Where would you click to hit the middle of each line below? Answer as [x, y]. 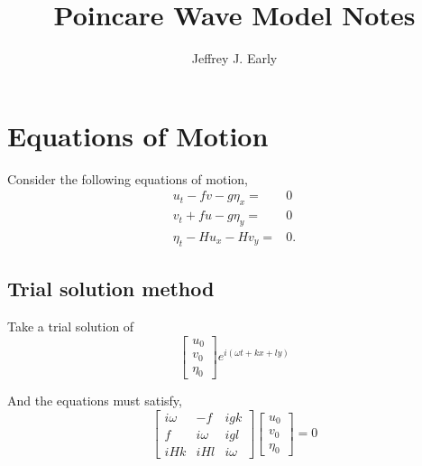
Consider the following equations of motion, [128, 178]
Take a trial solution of [71, 326]
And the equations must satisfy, [95, 401]
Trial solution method [111, 289]
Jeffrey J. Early [234, 58]
